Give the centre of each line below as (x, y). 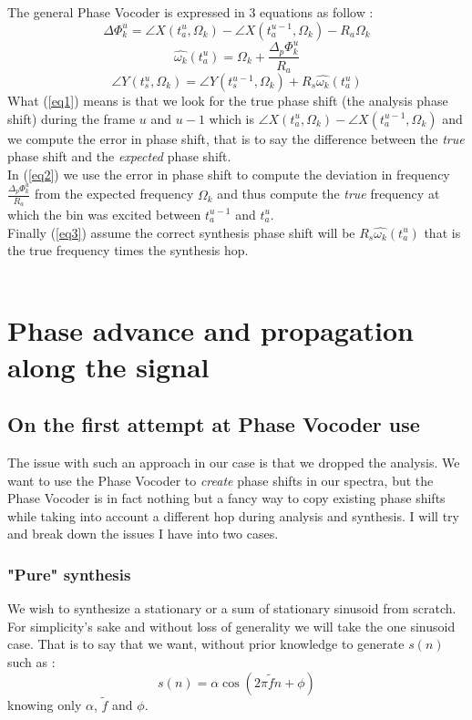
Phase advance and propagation (210, 330)
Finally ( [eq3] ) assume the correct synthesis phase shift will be (181, 232)
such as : (31, 662)
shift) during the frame (72, 118)
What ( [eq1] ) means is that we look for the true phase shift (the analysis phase (228, 101)
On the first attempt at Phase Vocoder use (214, 424)
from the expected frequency (114, 194)
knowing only (45, 704)
